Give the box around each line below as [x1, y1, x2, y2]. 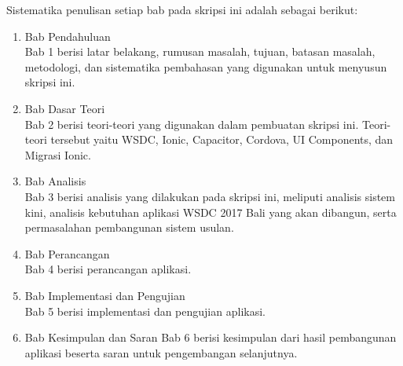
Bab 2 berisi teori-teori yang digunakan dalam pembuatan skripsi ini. [24, 115, 359, 132]
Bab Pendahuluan [24, 27, 111, 44]
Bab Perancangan [24, 245, 110, 262]
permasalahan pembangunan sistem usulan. [24, 219, 234, 236]
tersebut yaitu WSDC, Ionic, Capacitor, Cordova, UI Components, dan [50, 131, 394, 148]
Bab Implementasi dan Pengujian [24, 287, 185, 303]
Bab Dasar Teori [24, 100, 105, 116]
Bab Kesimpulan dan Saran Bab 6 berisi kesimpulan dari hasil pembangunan [24, 329, 397, 346]
